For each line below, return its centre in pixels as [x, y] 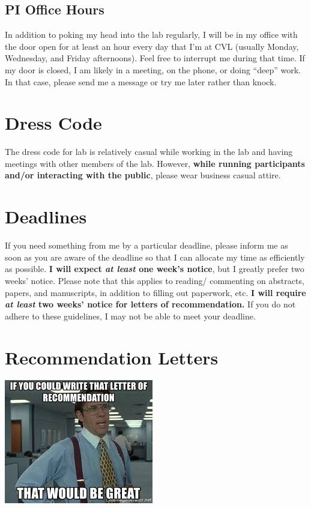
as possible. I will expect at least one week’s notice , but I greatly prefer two [155, 269]
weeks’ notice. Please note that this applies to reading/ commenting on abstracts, [155, 280]
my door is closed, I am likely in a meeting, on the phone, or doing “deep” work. [153, 69]
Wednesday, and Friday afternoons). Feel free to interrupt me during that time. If [155, 58]
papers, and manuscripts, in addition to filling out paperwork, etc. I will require [155, 292]
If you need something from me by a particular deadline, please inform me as [146, 245]
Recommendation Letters [112, 357]
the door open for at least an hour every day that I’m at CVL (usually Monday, [152, 46]
